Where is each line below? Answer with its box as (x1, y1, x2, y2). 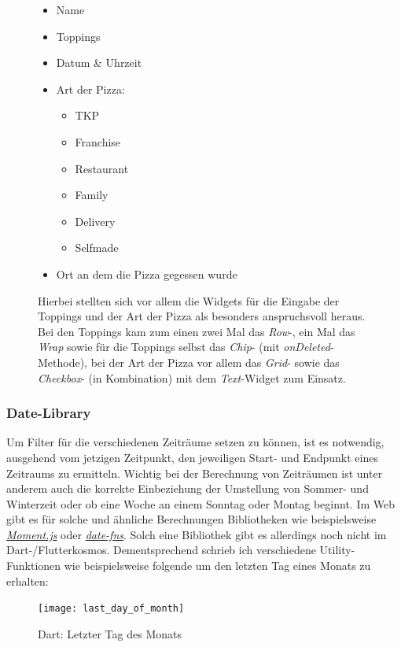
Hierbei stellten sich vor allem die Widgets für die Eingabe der (38, 292, 340, 309)
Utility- (319, 542, 355, 558)
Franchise (75, 133, 121, 150)
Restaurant (75, 160, 129, 176)
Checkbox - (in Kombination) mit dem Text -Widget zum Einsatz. (38, 369, 346, 386)
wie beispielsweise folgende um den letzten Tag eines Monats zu (64, 557, 371, 574)
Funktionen (6, 557, 61, 574)
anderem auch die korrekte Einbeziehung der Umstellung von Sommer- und (6, 480, 369, 497)
